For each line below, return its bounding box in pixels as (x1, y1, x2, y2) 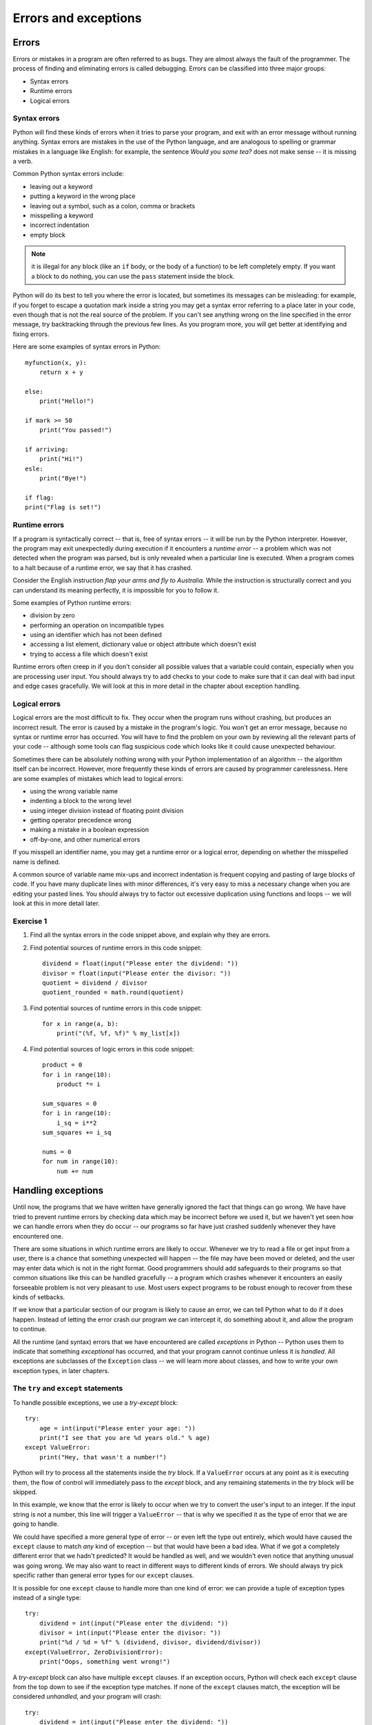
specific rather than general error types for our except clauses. (12, 1571, 194, 1579)
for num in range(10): (42, 1158, 119, 1165)
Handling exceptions (12, 1185, 103, 1196)
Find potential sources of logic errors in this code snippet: (30, 1045, 194, 1053)
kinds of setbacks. (12, 1292, 65, 1301)
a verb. (12, 157, 33, 165)
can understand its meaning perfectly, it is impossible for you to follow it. (12, 586, 220, 594)
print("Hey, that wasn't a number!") (39, 1453, 167, 1461)
